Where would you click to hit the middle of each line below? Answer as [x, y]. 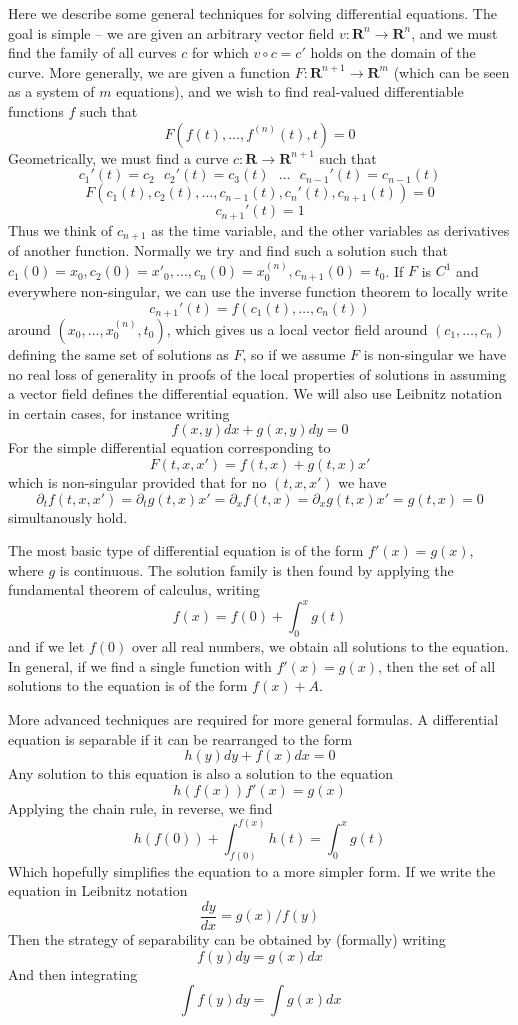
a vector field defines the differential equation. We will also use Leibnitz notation [255, 393]
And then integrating [73, 973]
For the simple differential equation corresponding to [169, 447]
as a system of [51, 91]
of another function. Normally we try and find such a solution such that [228, 250]
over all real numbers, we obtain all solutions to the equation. [320, 646]
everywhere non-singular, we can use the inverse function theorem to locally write [258, 290]
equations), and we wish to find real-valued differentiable [290, 91]
